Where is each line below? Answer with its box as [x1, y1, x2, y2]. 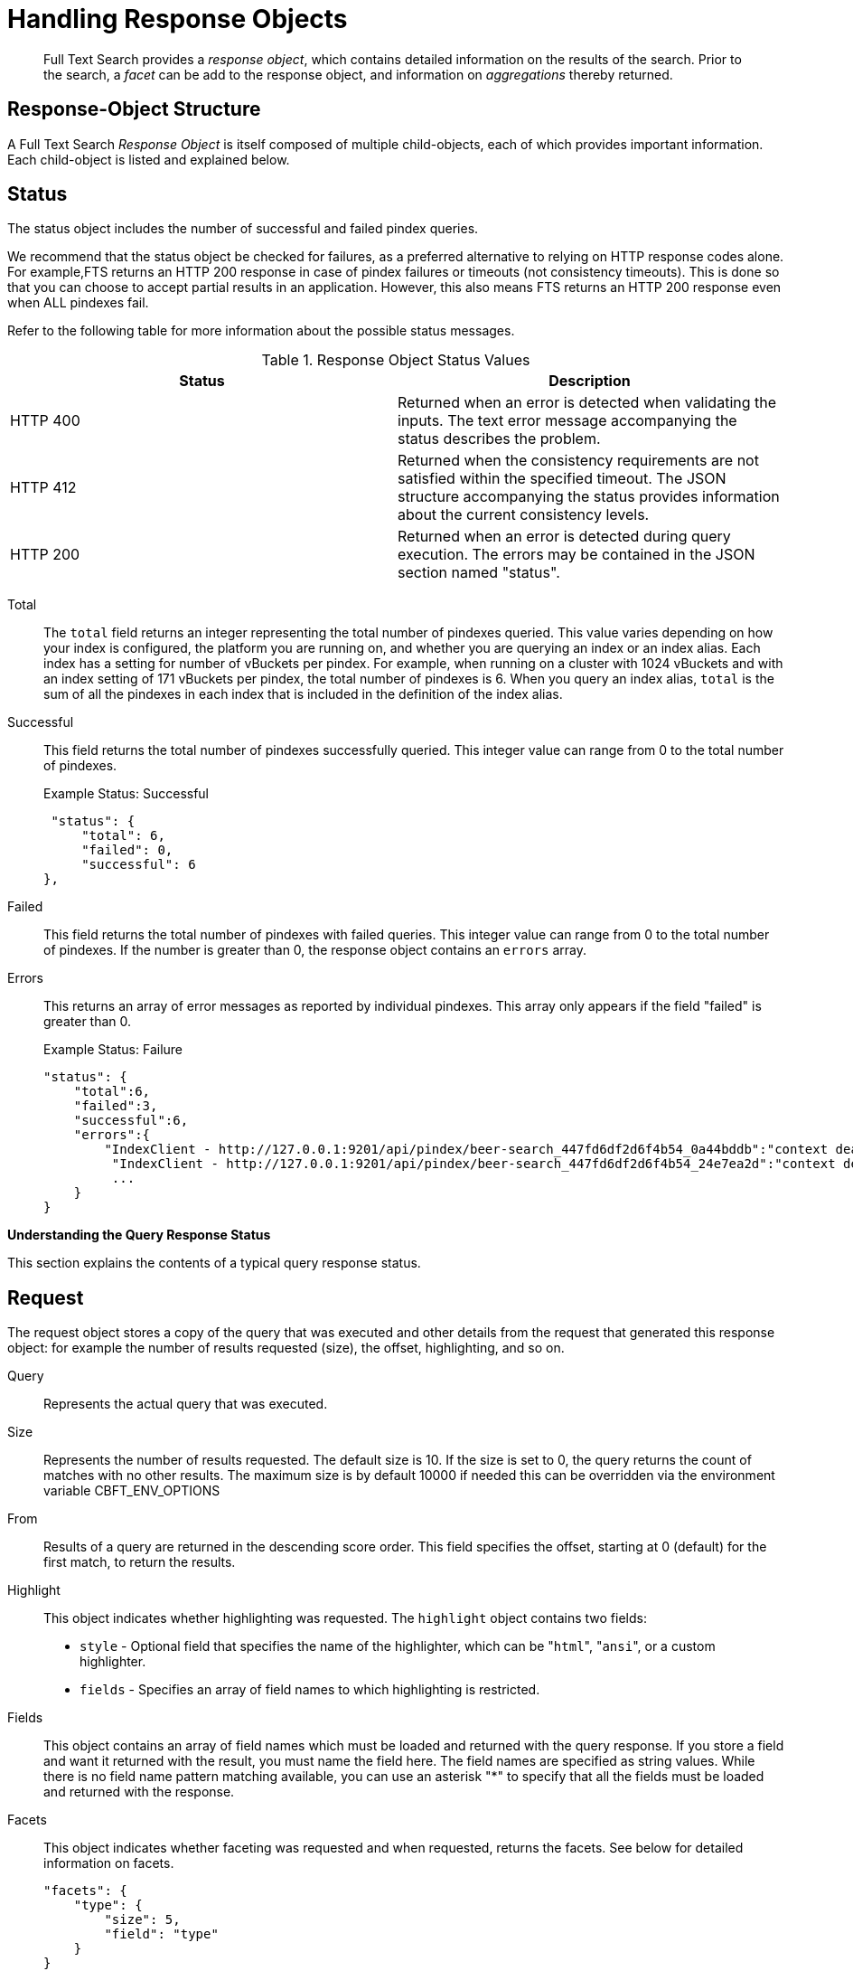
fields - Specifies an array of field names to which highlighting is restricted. [80, 1682, 540, 1698]
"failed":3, [73, 1099, 158, 1114]
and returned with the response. [43, 1784, 235, 1800]
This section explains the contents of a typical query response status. [7, 1255, 421, 1271]
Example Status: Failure [43, 1042, 183, 1058]
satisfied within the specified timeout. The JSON [398, 469, 726, 488]
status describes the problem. [398, 429, 601, 448]
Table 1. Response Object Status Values [261, 351, 530, 370]
